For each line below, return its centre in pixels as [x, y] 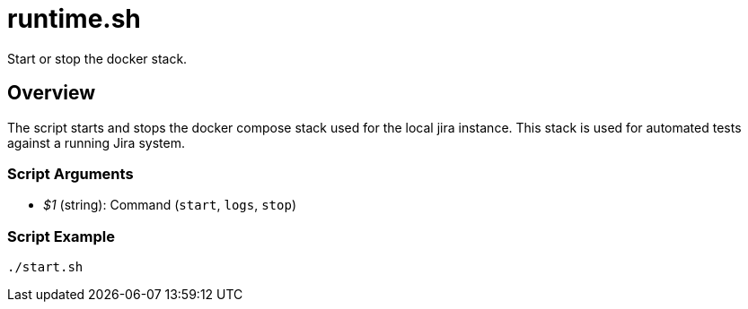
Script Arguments [70, 173]
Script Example [61, 236]
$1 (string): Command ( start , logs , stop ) [170, 205]
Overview [52, 93]
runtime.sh [74, 19]
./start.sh [45, 267]
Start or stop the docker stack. [97, 58]
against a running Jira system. [96, 142]
